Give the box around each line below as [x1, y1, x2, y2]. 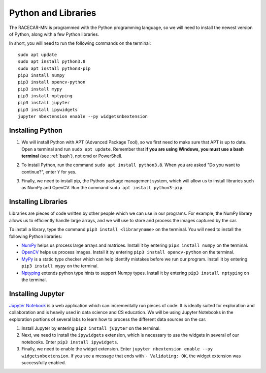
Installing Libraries [9, 198, 67, 206]
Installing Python [9, 126, 63, 135]
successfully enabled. [21, 359, 66, 366]
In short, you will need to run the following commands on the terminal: [9, 40, 151, 46]
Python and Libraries [9, 7, 97, 18]
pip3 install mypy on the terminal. [21, 263, 99, 269]
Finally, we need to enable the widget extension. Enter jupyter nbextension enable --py [21, 346, 213, 352]
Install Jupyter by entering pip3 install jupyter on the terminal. [21, 325, 161, 331]
